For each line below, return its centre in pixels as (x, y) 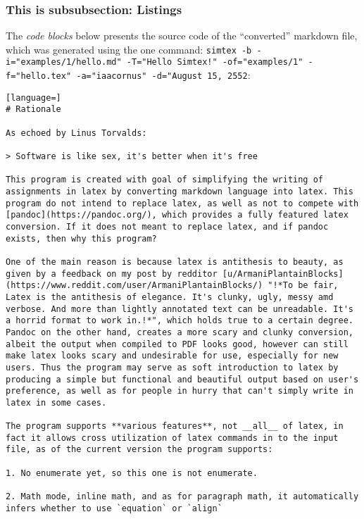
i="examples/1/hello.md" (64, 62)
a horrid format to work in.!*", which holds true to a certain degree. (180, 321)
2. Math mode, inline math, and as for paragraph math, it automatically (182, 497)
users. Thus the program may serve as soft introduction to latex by (172, 367)
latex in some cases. (56, 402)
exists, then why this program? (81, 238)
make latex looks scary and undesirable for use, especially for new (172, 356)
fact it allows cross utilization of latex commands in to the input (172, 438)
